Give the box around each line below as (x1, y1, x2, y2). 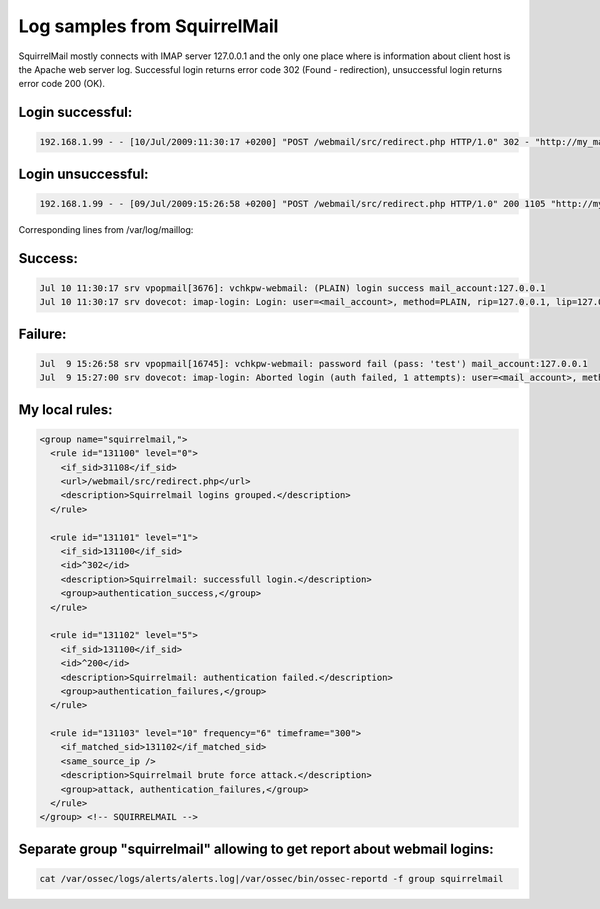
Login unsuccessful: (18, 165, 149, 182)
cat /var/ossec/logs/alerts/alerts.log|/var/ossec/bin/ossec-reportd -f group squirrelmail (39, 873, 504, 885)
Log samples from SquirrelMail (18, 15, 279, 37)
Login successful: (18, 104, 133, 121)
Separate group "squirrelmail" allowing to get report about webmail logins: (18, 840, 494, 857)
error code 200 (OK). (18, 78, 105, 90)
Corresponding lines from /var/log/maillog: (18, 223, 194, 235)
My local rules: (18, 401, 113, 418)
